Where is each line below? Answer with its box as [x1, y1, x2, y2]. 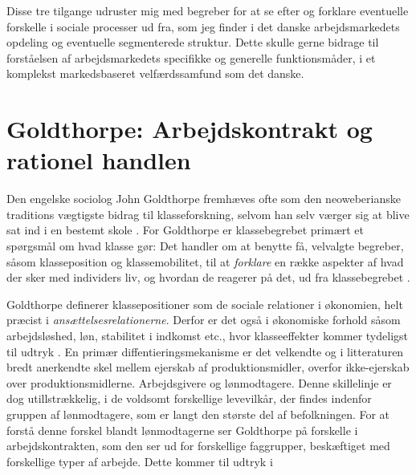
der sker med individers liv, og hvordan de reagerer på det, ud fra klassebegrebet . [6, 269, 410, 286]
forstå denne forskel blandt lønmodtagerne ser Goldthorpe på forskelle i [6, 421, 358, 438]
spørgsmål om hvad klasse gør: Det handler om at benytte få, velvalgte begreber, [6, 237, 404, 254]
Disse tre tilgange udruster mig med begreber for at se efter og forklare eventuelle [6, 2, 409, 18]
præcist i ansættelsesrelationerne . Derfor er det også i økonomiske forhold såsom [6, 311, 401, 328]
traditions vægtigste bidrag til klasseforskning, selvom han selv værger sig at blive [6, 205, 410, 222]
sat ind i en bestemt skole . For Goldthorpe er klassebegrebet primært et [6, 221, 365, 238]
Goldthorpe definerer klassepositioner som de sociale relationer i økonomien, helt [6, 295, 403, 312]
